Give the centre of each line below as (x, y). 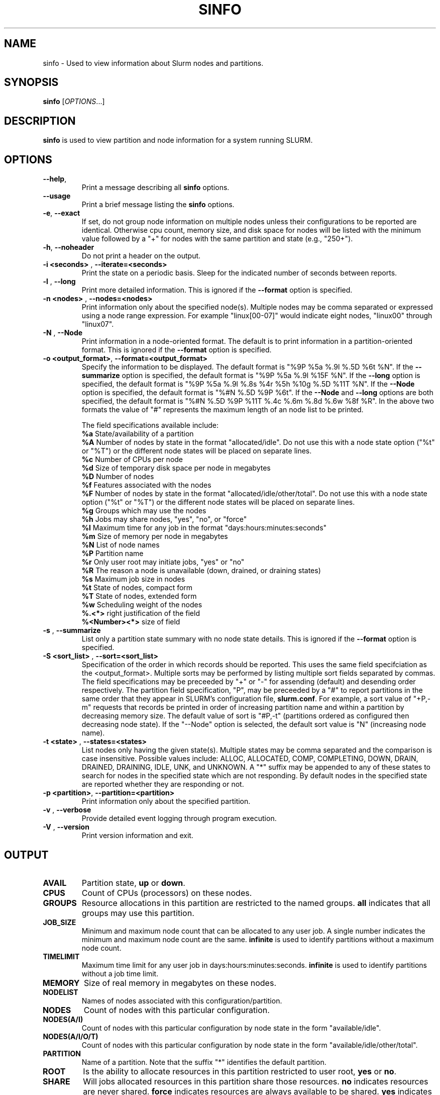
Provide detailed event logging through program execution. (179, 818)
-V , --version (66, 827)
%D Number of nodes (118, 477)
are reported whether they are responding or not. (163, 784)
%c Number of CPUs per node (132, 460)
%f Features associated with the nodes (146, 485)
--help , (55, 179)
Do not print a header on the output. (141, 256)
